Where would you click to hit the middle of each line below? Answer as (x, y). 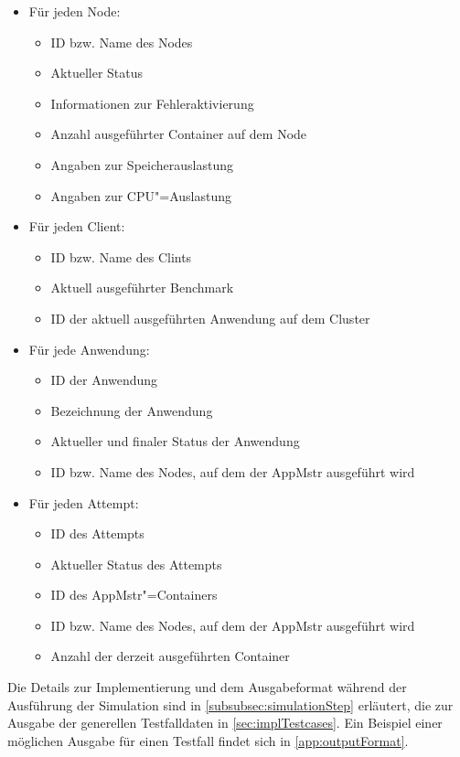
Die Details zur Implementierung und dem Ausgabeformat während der (207, 687)
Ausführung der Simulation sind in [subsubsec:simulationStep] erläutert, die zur (230, 704)
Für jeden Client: (77, 226)
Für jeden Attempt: (84, 502)
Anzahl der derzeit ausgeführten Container (170, 656)
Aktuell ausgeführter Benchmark (142, 288)
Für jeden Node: (75, 11)
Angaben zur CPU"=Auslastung (141, 195)
